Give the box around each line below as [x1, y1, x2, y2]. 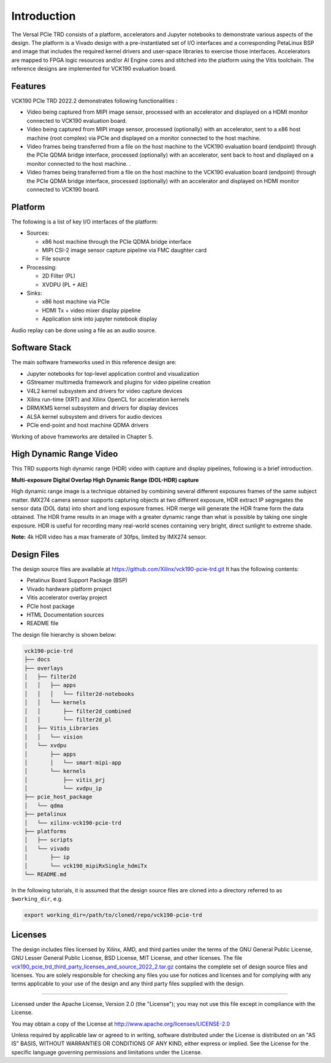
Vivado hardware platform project [26, 585, 112, 593]
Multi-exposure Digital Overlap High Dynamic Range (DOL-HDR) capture [11, 476, 199, 483]
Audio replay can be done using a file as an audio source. [11, 326, 156, 334]
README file [26, 620, 59, 627]
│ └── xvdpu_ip [24, 785, 102, 792]
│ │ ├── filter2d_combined [24, 707, 131, 715]
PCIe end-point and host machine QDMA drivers [26, 421, 149, 429]
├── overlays [24, 664, 64, 672]
